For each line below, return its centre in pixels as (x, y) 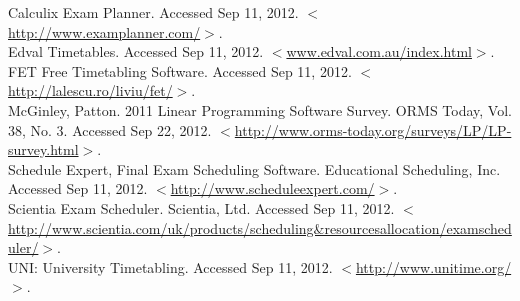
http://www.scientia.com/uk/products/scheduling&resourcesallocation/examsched (260, 227)
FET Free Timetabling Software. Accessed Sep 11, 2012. (180, 70)
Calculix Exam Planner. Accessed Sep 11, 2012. (153, 12)
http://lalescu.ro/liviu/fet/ (90, 90)
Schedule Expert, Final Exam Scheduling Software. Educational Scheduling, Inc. (254, 168)
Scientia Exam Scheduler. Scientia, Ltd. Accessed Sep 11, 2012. (201, 207)
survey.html (43, 149)
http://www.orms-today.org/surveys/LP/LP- (373, 129)
